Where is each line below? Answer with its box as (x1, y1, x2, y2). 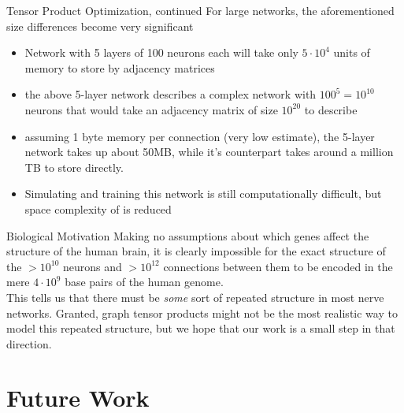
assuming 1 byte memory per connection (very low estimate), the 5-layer (24, 128, 375, 144)
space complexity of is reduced (24, 200, 172, 217)
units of (333, 44, 370, 61)
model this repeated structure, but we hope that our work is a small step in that (6, 320, 395, 337)
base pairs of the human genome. (65, 273, 224, 290)
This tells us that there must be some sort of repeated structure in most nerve (6, 288, 384, 305)
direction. (6, 335, 52, 352)
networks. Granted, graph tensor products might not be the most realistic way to (6, 304, 398, 321)
